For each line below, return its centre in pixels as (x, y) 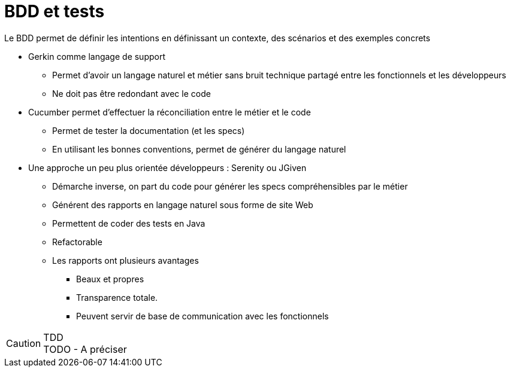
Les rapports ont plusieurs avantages (126, 260)
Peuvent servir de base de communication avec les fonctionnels (202, 316)
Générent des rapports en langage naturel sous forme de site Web (183, 205)
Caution (24, 343)
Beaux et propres (110, 279)
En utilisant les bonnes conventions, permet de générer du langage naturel (199, 149)
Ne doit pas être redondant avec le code (131, 93)
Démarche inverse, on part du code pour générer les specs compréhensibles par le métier (230, 186)
